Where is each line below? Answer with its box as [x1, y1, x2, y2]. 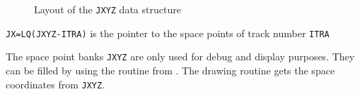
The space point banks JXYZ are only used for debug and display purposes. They [6, 49, 355, 64]
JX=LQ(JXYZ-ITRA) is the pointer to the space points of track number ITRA [6, 25, 330, 40]
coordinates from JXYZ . [6, 76, 105, 91]
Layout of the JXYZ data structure [34, 2, 181, 16]
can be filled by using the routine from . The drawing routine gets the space [6, 62, 335, 77]
